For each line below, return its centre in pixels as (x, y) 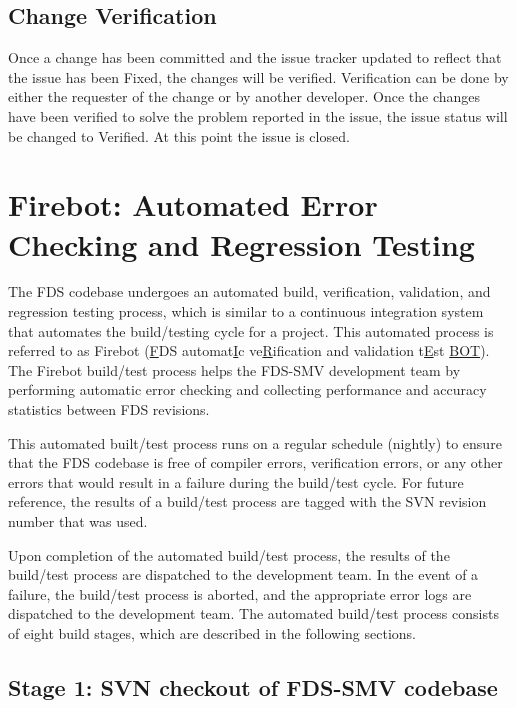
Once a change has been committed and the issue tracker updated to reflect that (255, 57)
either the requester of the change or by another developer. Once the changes (244, 96)
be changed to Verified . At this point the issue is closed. (179, 135)
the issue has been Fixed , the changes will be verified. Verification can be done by (258, 76)
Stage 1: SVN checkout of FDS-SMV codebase (253, 686)
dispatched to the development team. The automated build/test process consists (253, 613)
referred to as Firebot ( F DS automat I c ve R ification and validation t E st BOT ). (249, 350)
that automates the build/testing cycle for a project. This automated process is (251, 330)
